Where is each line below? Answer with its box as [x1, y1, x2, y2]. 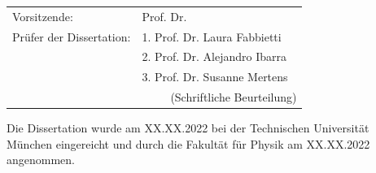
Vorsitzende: [12, 7, 73, 24]
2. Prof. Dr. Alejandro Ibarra [142, 48, 286, 65]
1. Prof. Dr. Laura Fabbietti [142, 28, 282, 45]
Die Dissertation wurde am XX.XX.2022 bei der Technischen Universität [7, 119, 369, 136]
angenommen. [7, 151, 75, 168]
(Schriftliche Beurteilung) [170, 89, 297, 106]
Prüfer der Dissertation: [12, 28, 131, 45]
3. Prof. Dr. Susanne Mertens [142, 68, 288, 85]
